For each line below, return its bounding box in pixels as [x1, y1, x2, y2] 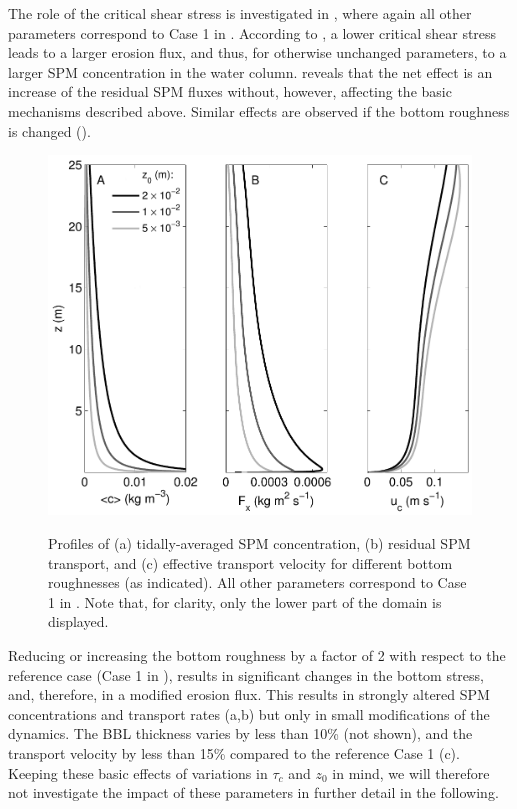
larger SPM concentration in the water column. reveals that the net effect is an [8, 61, 493, 82]
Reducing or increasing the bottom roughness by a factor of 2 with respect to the [8, 644, 506, 665]
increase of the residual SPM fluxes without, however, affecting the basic [8, 81, 452, 102]
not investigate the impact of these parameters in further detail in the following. [8, 782, 499, 803]
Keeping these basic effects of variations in [8, 762, 268, 783]
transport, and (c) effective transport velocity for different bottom [48, 552, 453, 573]
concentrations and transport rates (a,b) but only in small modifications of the [8, 703, 490, 724]
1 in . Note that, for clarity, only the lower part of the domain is [48, 591, 442, 612]
